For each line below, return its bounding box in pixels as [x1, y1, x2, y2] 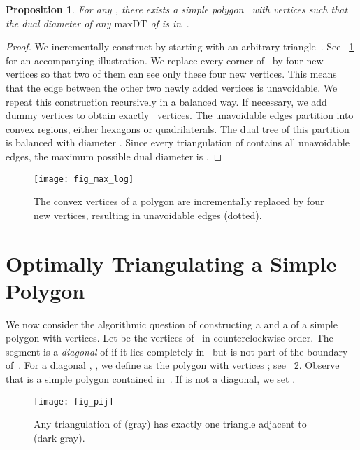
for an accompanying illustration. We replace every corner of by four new [6, 52, 324, 67]
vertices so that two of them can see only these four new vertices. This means [6, 66, 337, 81]
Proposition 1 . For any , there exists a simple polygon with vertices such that [6, 2, 348, 16]
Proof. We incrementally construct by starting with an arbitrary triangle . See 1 [6, 39, 354, 54]
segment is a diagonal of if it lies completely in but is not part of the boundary [6, 344, 348, 358]
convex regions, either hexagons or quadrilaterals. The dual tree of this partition [6, 121, 350, 136]
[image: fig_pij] [34, 396, 114, 407]
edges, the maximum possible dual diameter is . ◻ [6, 148, 222, 163]
